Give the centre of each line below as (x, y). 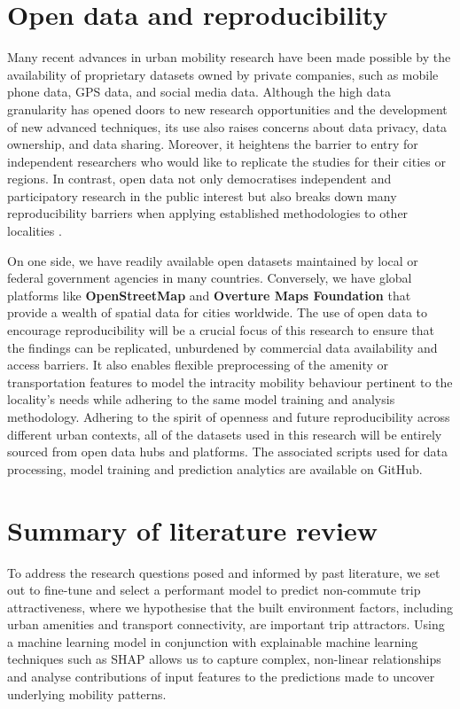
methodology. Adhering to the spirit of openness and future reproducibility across (229, 417)
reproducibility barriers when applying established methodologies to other (208, 213)
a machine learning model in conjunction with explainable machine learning (213, 641)
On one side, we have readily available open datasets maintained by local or (213, 260)
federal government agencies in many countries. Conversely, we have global (210, 278)
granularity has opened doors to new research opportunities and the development (227, 109)
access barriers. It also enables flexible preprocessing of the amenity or (198, 365)
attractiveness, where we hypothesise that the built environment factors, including (230, 607)
